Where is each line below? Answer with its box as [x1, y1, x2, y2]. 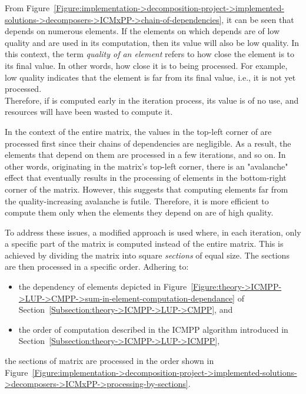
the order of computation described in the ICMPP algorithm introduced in [18, 323, 288, 335]
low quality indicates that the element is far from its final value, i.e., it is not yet [5, 71, 296, 83]
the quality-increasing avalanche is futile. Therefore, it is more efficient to [5, 194, 269, 207]
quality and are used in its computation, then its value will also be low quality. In [5, 36, 300, 48]
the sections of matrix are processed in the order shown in [5, 355, 214, 367]
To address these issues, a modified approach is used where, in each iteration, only [5, 226, 301, 238]
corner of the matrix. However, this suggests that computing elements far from [5, 183, 288, 195]
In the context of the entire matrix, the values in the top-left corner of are [5, 125, 272, 137]
